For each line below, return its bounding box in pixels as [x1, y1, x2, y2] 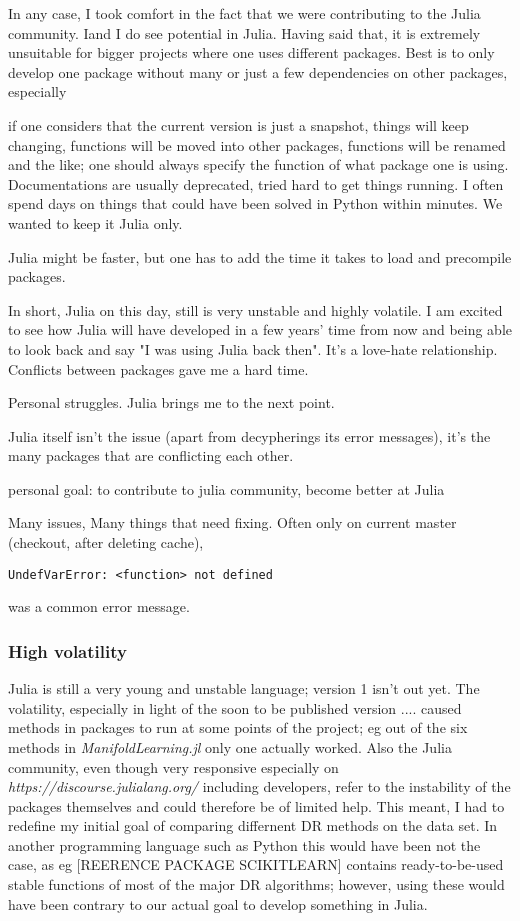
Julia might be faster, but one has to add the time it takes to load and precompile [8, 246, 512, 267]
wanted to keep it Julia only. [8, 212, 183, 233]
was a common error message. [8, 596, 190, 617]
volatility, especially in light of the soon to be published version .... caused [8, 697, 462, 718]
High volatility [8, 638, 127, 663]
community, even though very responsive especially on [8, 756, 339, 777]
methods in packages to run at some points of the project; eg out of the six [8, 717, 468, 738]
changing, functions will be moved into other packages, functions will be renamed [8, 134, 506, 155]
